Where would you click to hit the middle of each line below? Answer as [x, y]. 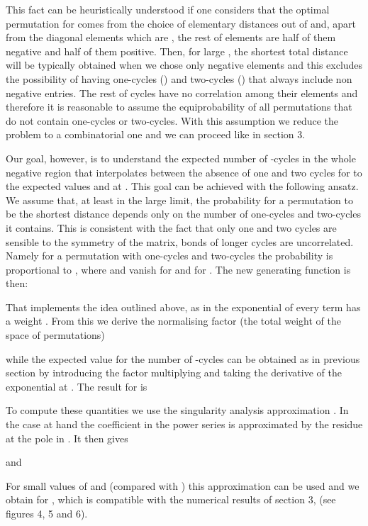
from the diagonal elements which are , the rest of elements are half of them [171, 37]
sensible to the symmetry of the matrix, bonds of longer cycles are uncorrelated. [180, 241]
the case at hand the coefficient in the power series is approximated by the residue [184, 424]
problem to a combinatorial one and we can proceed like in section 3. [156, 134]
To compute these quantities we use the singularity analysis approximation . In [177, 410]
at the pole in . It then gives [67, 438]
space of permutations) [55, 335]
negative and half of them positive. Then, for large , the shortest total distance [177, 51]
